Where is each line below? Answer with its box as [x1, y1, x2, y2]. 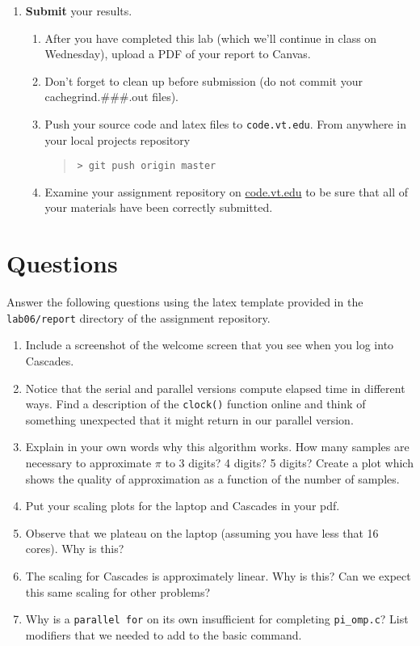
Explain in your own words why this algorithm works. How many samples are [25, 438, 409, 455]
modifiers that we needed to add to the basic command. [25, 626, 302, 643]
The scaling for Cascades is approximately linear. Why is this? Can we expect [25, 568, 411, 585]
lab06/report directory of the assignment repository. [6, 309, 271, 326]
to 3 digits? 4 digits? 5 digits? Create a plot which [165, 454, 414, 471]
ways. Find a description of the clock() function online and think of [25, 395, 366, 412]
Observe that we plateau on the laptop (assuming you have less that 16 [25, 524, 379, 541]
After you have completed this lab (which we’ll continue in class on [44, 29, 377, 46]
